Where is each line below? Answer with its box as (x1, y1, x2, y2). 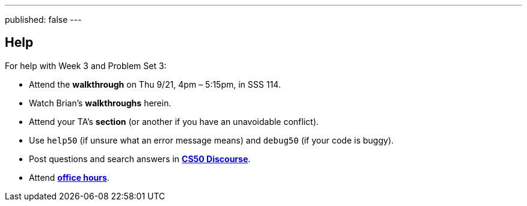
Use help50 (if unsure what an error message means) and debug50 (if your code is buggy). (29, 135, 394, 145)
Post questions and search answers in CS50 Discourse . (29, 153, 251, 164)
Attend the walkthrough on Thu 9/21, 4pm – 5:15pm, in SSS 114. (29, 79, 281, 89)
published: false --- (5, 14, 82, 25)
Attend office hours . (29, 172, 109, 183)
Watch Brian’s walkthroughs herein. (29, 97, 171, 108)
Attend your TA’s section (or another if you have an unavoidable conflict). (29, 116, 319, 127)
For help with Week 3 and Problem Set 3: (5, 60, 167, 71)
